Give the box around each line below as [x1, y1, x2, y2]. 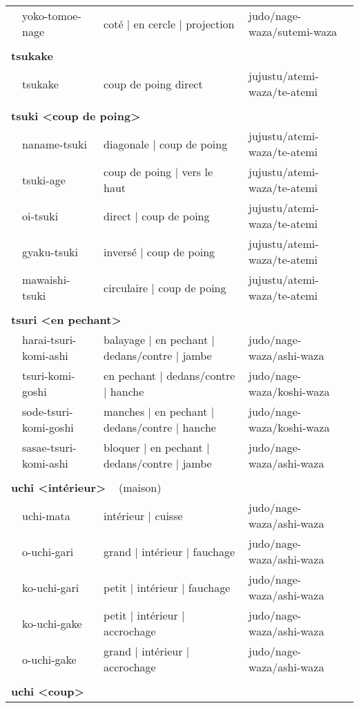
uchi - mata [22, 507, 70, 524]
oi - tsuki [22, 207, 59, 224]
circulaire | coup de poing [104, 279, 226, 296]
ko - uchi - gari [22, 579, 79, 595]
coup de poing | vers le [104, 164, 213, 180]
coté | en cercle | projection [104, 15, 235, 32]
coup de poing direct [104, 75, 203, 92]
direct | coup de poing [104, 207, 210, 224]
